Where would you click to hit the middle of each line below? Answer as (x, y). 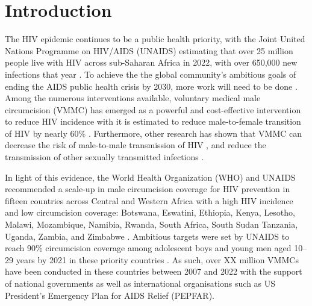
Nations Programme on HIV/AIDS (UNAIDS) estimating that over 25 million (149, 50)
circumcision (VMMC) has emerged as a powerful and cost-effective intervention (153, 109)
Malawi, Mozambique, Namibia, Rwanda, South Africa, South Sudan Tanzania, (151, 224)
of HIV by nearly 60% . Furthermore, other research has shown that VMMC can (154, 133)
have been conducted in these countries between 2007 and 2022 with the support (154, 271)
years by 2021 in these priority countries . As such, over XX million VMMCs (157, 259)
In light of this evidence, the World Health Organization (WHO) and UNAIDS (150, 177)
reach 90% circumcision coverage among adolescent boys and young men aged (148, 248)
